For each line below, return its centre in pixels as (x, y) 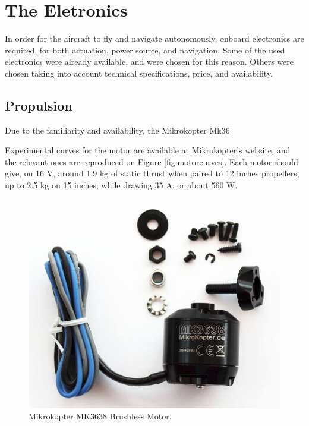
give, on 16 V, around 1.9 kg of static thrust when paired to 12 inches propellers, (152, 173)
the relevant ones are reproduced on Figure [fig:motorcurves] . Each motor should (152, 161)
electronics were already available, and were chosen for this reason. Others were (149, 61)
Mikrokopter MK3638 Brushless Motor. (100, 416)
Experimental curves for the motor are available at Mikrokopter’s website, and (148, 150)
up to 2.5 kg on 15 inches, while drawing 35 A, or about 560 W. (121, 185)
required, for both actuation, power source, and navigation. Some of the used (145, 50)
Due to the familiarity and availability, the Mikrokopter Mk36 (117, 130)
